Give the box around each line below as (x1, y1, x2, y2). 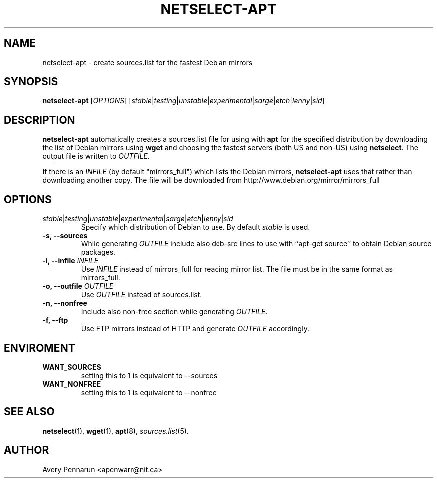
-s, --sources (42, 231, 88, 240)
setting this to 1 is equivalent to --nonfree (81, 388, 217, 397)
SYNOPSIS (4, 75, 58, 88)
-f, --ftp (42, 316, 68, 325)
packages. (81, 248, 116, 257)
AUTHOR (4, 444, 49, 457)
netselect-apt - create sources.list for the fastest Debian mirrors (42, 58, 253, 67)
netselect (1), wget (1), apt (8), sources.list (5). (42, 426, 189, 435)
